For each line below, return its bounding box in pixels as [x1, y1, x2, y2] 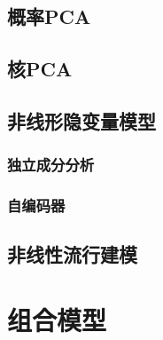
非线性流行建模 [7, 241, 137, 268]
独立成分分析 [7, 154, 95, 176]
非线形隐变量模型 [7, 107, 156, 134]
